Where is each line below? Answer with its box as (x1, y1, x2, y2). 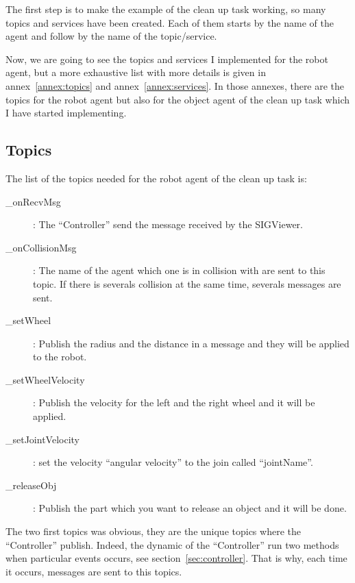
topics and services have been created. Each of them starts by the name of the (5, 15, 334, 29)
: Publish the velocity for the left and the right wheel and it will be (33, 395, 315, 410)
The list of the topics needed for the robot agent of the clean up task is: (5, 171, 307, 185)
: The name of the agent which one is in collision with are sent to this (33, 263, 326, 277)
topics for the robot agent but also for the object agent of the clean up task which (5, 92, 350, 106)
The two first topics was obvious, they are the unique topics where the (5, 524, 301, 538)
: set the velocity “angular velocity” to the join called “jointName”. (33, 455, 313, 469)
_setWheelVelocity (5, 372, 85, 386)
